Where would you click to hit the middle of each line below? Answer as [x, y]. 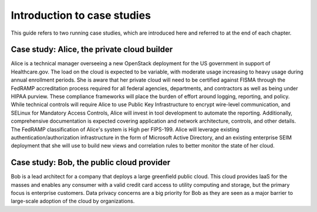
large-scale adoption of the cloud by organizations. [73, 201]
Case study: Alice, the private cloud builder [92, 50]
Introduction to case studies [81, 15]
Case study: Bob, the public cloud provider [91, 162]
